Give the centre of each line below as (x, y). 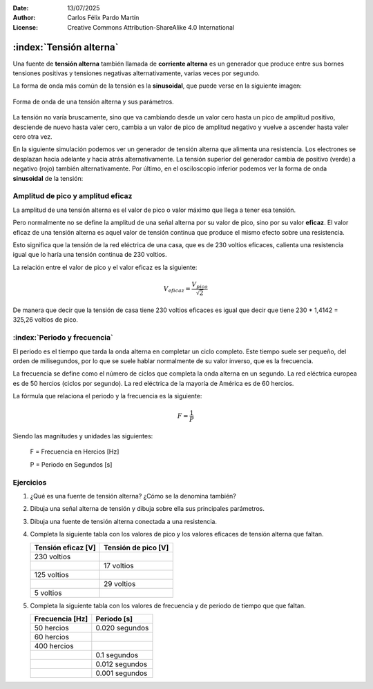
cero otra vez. (32, 137)
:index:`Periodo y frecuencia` (63, 338)
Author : (24, 18)
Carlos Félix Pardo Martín (103, 18)
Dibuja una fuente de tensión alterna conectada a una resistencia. (124, 521)
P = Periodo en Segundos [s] (71, 464)
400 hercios (54, 646)
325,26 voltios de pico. (46, 320)
